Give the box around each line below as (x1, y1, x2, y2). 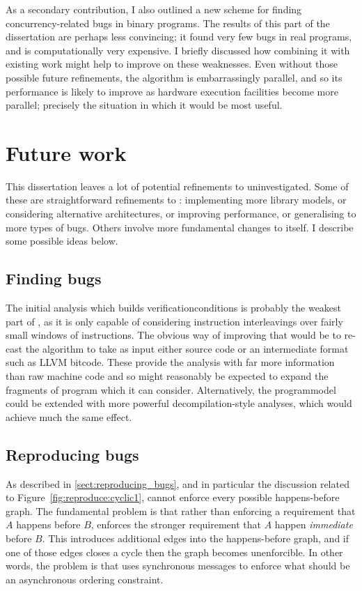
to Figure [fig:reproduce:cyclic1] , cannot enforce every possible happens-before (6, 490, 340, 505)
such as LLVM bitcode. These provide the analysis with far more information (6, 355, 335, 369)
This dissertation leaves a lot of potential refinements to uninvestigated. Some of (6, 178, 349, 193)
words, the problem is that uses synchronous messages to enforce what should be (6, 558, 350, 573)
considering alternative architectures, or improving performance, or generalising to (6, 206, 356, 221)
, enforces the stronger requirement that (90, 517, 261, 532)
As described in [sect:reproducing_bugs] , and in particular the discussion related (6, 476, 349, 491)
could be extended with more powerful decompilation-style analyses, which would (6, 396, 352, 410)
